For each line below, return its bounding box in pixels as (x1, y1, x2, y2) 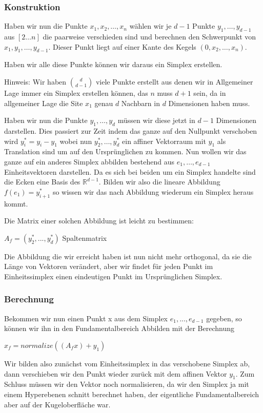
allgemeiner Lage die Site (4, 97, 83, 108)
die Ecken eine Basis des (4, 176, 80, 187)
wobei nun (59, 135, 92, 146)
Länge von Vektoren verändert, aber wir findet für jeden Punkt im (4, 261, 213, 272)
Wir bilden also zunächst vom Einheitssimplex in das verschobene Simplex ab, (4, 358, 250, 368)
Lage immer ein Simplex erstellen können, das (4, 88, 148, 98)
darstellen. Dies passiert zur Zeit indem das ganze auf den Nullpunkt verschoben (4, 125, 257, 136)
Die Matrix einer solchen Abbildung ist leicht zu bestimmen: (4, 215, 194, 226)
